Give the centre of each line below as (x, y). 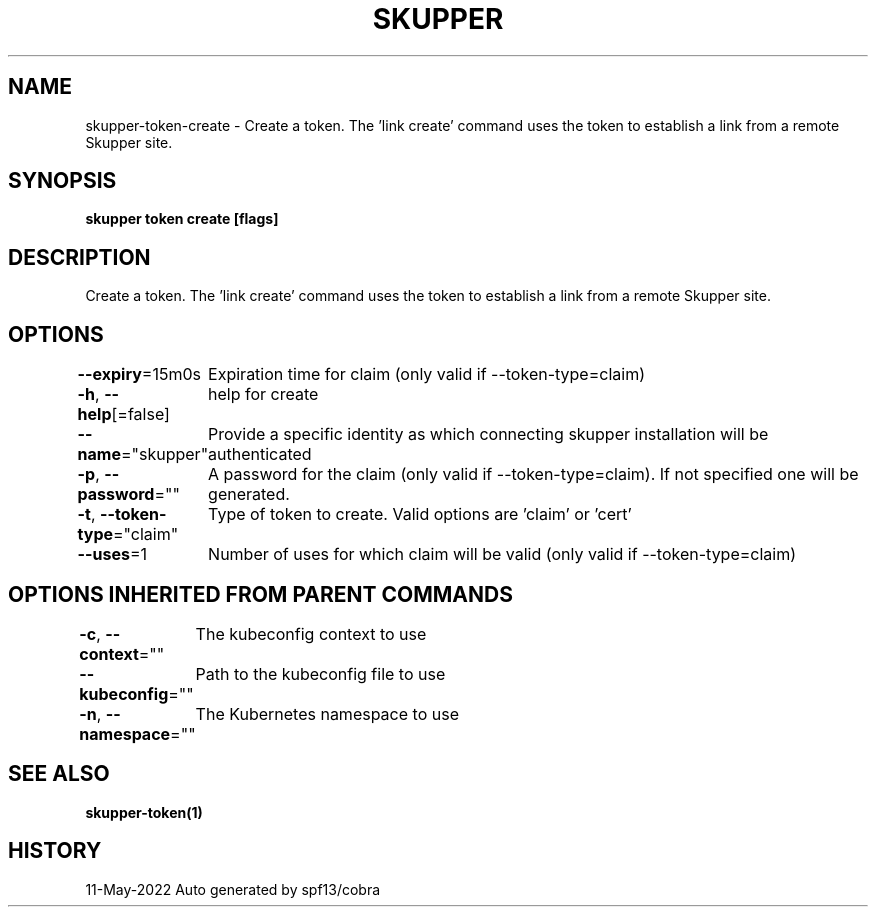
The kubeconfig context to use (311, 633)
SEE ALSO (59, 774)
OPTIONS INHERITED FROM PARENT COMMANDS (260, 594)
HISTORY (55, 851)
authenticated (260, 454)
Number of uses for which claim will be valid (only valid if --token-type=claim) (502, 554)
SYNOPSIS (62, 181)
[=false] (140, 414)
